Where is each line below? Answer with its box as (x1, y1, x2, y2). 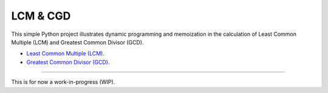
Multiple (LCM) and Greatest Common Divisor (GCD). (11, 38, 144, 46)
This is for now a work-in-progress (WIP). (11, 78, 115, 86)
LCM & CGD (11, 9, 71, 22)
